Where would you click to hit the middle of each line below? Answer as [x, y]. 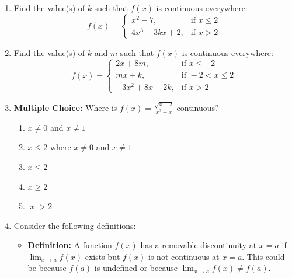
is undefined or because [136, 268]
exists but [102, 256]
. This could [263, 256]
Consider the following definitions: [75, 225]
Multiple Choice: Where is [65, 107]
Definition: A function [70, 245]
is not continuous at [184, 256]
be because [47, 268]
